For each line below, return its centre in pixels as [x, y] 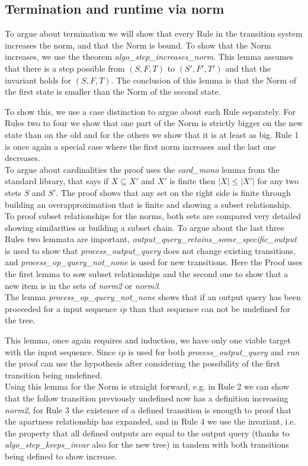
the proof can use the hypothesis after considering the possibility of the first [143, 363]
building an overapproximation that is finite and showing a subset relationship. [148, 204]
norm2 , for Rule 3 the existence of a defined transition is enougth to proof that [148, 409]
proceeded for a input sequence [61, 308]
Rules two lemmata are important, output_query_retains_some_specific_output [151, 239]
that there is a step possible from [65, 68]
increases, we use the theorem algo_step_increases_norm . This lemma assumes [149, 57]
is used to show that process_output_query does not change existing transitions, [150, 250]
